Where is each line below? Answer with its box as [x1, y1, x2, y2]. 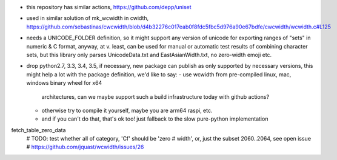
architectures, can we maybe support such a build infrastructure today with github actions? [41, 93, 270, 100]
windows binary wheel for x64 [26, 79, 102, 87]
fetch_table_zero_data [11, 126, 66, 133]
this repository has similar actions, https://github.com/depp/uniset [26, 4, 192, 10]
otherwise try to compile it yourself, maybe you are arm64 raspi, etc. [41, 107, 213, 114]
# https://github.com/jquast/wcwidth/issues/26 [26, 143, 144, 151]
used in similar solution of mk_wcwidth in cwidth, [26, 15, 148, 22]
